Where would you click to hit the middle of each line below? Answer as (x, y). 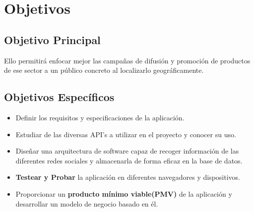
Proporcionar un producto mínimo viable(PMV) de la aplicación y (124, 193)
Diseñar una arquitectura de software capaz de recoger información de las (127, 151)
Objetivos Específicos (59, 97)
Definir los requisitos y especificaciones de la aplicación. (100, 117)
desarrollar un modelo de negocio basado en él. (87, 203)
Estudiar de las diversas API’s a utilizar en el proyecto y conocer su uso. (126, 134)
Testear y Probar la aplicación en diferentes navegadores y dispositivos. (128, 177)
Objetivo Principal (52, 39)
